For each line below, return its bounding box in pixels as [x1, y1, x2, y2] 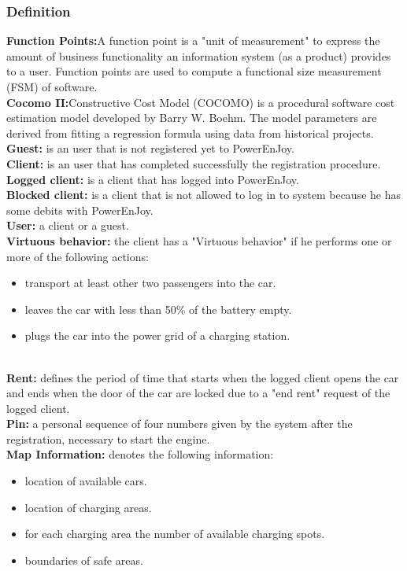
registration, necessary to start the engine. [6, 430, 210, 447]
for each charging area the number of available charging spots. [24, 525, 325, 542]
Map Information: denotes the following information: [6, 446, 274, 462]
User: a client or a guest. [6, 217, 129, 234]
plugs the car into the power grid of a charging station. [24, 327, 290, 344]
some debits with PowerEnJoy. [6, 201, 154, 218]
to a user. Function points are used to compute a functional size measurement [6, 63, 382, 79]
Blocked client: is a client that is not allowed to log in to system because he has [6, 186, 401, 203]
